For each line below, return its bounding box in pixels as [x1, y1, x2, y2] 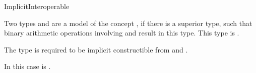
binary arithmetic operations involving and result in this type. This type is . [4, 27, 239, 38]
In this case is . [4, 61, 51, 71]
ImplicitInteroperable [4, 1, 70, 11]
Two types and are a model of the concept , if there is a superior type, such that [4, 17, 252, 28]
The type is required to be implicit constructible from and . [4, 44, 188, 54]
